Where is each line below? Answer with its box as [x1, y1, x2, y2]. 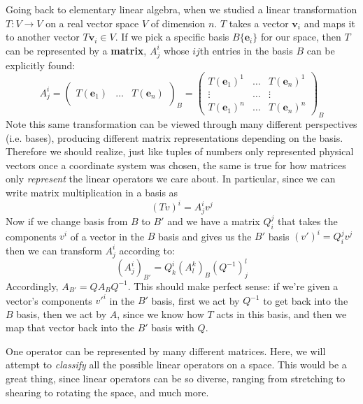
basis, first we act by [151, 293, 240, 308]
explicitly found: [6, 57, 76, 72]
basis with [151, 320, 194, 335]
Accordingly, [6, 278, 59, 293]
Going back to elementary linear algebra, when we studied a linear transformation [6, 2, 357, 16]
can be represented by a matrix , [6, 43, 147, 57]
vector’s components [6, 293, 92, 308]
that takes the [278, 213, 338, 228]
